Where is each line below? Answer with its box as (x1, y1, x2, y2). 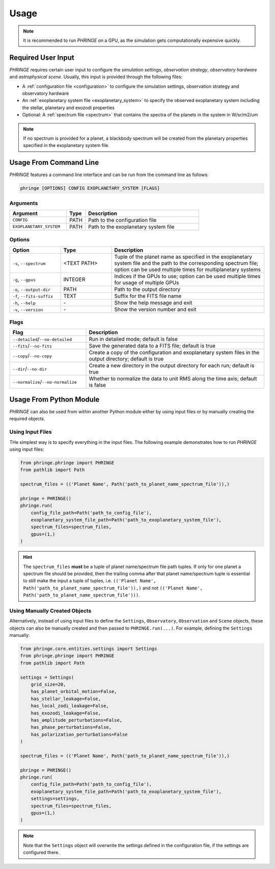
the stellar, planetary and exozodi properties (22, 105, 115, 111)
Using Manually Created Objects (9, 607, 92, 614)
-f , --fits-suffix (12, 292, 53, 300)
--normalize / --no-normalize (12, 378, 77, 385)
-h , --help (12, 299, 36, 306)
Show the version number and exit (114, 306, 197, 313)
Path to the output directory (114, 286, 181, 293)
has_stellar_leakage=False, (31, 696, 101, 702)
